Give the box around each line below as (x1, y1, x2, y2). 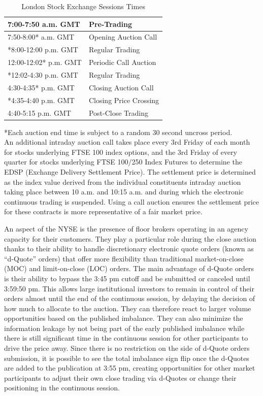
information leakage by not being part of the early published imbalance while (4, 322, 245, 333)
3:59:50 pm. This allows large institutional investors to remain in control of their (4, 283, 254, 293)
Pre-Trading (88, 18, 133, 29)
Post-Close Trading (88, 107, 148, 118)
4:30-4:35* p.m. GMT (8, 82, 75, 92)
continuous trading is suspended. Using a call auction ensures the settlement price (4, 196, 259, 207)
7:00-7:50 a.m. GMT (8, 18, 80, 29)
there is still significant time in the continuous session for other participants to (4, 333, 248, 343)
